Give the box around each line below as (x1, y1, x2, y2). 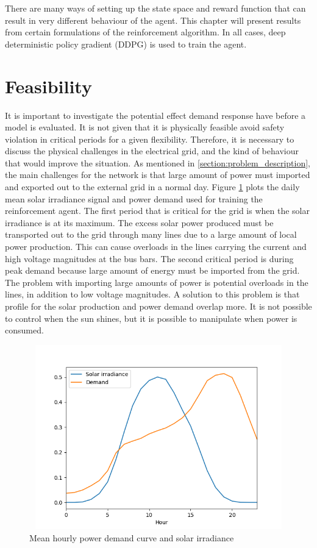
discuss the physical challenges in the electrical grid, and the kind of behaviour (5, 144, 299, 157)
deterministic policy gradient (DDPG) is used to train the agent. (5, 37, 247, 50)
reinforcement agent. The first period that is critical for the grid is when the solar (5, 204, 310, 217)
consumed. (5, 324, 44, 336)
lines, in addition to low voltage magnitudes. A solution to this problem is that (5, 288, 300, 301)
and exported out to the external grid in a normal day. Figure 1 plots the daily (5, 180, 300, 193)
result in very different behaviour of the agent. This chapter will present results (5, 13, 301, 26)
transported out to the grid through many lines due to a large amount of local (5, 228, 297, 241)
